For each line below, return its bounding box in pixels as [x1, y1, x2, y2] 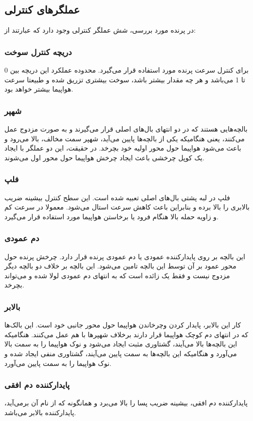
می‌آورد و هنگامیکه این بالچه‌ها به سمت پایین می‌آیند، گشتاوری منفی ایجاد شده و [4, 348, 237, 358]
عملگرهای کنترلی [4, 2, 80, 17]
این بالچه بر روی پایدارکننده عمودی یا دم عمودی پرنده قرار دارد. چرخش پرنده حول [4, 251, 245, 261]
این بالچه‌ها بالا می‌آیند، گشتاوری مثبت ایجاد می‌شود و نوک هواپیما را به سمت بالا [4, 339, 237, 349]
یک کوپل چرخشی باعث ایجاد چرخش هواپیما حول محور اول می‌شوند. [4, 152, 204, 162]
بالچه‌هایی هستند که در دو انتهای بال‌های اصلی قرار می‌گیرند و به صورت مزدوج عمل [4, 124, 248, 134]
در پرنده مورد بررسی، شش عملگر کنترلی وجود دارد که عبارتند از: [4, 25, 196, 35]
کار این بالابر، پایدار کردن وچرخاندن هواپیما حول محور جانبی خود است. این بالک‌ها [4, 320, 241, 330]
